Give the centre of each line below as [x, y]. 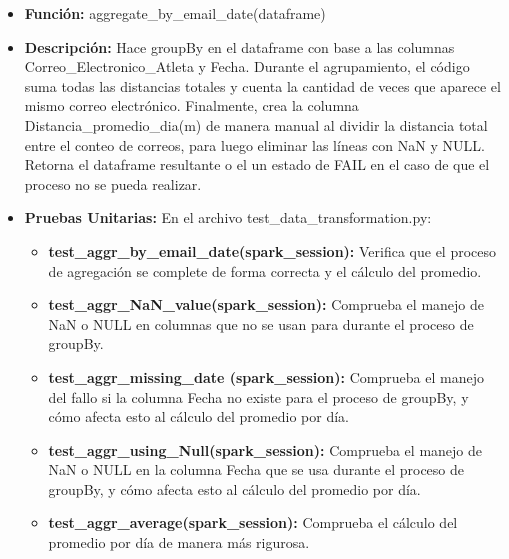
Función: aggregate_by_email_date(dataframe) [175, 13]
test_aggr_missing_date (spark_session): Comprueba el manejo [266, 376]
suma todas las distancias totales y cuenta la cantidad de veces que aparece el [262, 85]
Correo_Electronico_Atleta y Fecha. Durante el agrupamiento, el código [247, 66]
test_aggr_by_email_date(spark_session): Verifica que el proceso [272, 250]
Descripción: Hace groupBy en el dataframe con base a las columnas [239, 46]
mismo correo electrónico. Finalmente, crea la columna [191, 105]
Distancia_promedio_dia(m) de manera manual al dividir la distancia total [256, 124]
